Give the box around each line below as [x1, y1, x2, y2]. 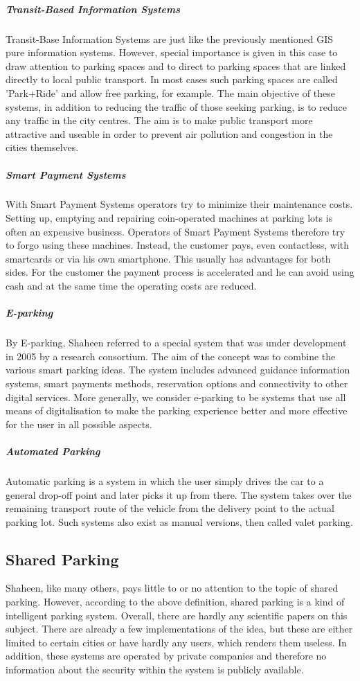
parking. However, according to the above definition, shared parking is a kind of [6, 594, 345, 609]
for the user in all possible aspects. [6, 416, 152, 431]
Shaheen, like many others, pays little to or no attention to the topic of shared [6, 581, 339, 595]
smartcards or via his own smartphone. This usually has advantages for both [6, 251, 331, 265]
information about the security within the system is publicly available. [6, 662, 304, 677]
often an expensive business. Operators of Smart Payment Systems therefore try [6, 224, 345, 238]
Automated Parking [6, 443, 100, 458]
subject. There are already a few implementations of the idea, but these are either [6, 621, 353, 636]
